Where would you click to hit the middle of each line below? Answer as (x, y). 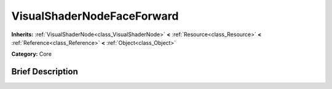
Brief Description (45, 72)
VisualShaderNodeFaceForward (95, 16)
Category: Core (32, 54)
